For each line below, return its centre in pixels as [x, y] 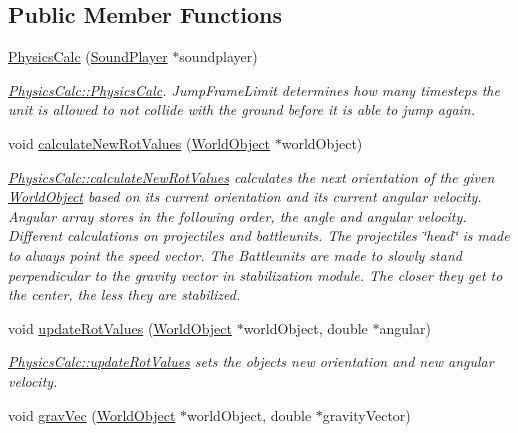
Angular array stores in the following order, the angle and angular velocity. [237, 215]
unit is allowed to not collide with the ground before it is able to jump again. [241, 109]
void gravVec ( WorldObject [92, 414]
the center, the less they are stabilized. [124, 294]
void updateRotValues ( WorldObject [120, 327]
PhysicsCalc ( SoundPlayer [88, 56]
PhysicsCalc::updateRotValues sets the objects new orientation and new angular [251, 361]
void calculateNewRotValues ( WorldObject [139, 142]
